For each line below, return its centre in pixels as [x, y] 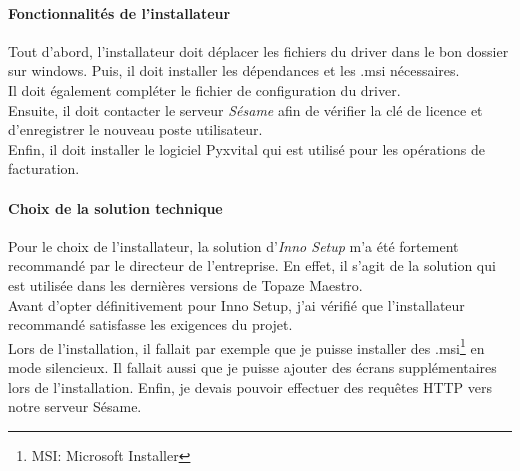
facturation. [44, 168]
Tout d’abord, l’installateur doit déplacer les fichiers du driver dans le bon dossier [258, 50]
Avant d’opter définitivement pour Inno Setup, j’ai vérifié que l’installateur [236, 304]
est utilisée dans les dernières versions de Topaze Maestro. [185, 284]
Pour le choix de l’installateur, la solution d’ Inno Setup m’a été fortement [233, 245]
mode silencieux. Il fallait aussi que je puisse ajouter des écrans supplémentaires [252, 366]
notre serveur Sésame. [75, 406]
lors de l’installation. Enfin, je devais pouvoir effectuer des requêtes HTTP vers [250, 386]
